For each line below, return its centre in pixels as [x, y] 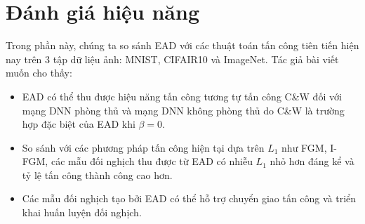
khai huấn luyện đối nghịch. [82, 212]
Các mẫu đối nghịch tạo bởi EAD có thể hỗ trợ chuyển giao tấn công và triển [189, 198]
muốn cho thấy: [39, 73]
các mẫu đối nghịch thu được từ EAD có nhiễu [152, 161]
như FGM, [304, 147]
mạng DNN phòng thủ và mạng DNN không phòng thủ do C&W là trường [183, 110]
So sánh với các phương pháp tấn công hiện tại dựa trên [143, 147]
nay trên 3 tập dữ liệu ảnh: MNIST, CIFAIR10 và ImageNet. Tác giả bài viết [172, 59]
